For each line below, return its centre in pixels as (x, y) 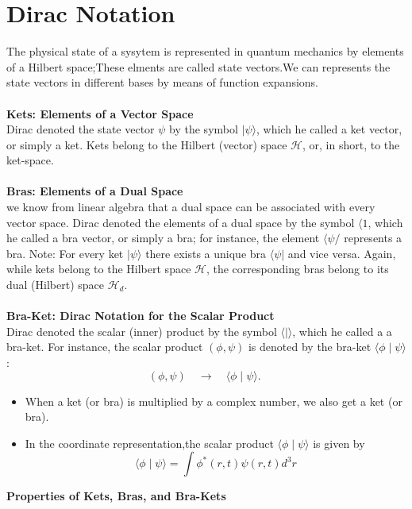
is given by (339, 443)
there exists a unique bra (206, 253)
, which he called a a (342, 331)
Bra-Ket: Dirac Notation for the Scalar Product (141, 316)
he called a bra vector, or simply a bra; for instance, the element (163, 238)
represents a (373, 238)
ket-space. (30, 160)
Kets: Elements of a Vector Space (100, 113)
